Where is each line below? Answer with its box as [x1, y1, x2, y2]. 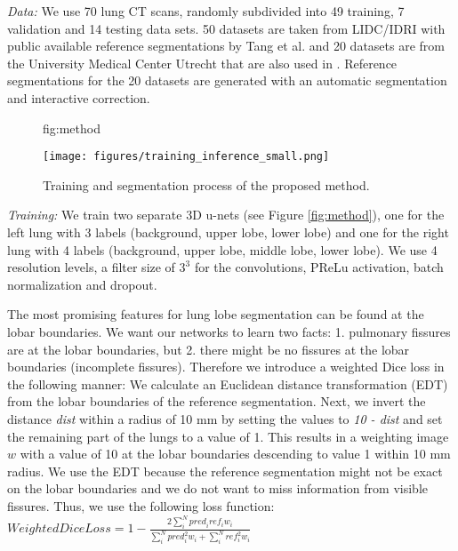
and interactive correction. [7, 88, 150, 107]
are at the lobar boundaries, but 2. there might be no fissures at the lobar [7, 339, 410, 358]
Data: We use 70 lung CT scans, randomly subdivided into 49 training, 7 [7, 2, 405, 20]
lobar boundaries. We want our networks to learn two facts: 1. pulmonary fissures [7, 322, 451, 340]
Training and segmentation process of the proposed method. [43, 175, 370, 194]
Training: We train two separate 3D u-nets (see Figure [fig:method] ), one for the [7, 205, 445, 224]
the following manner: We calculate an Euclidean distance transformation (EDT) [7, 374, 448, 393]
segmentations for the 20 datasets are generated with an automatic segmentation [7, 71, 447, 90]
